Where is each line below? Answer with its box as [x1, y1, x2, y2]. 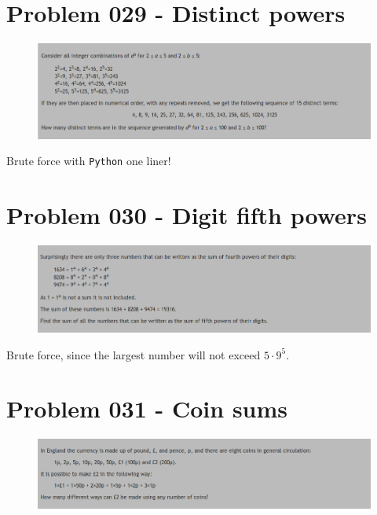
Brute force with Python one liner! [6, 153, 171, 169]
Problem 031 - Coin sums [6, 392, 288, 425]
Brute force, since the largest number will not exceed [6, 346, 261, 362]
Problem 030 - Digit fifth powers [6, 199, 367, 231]
